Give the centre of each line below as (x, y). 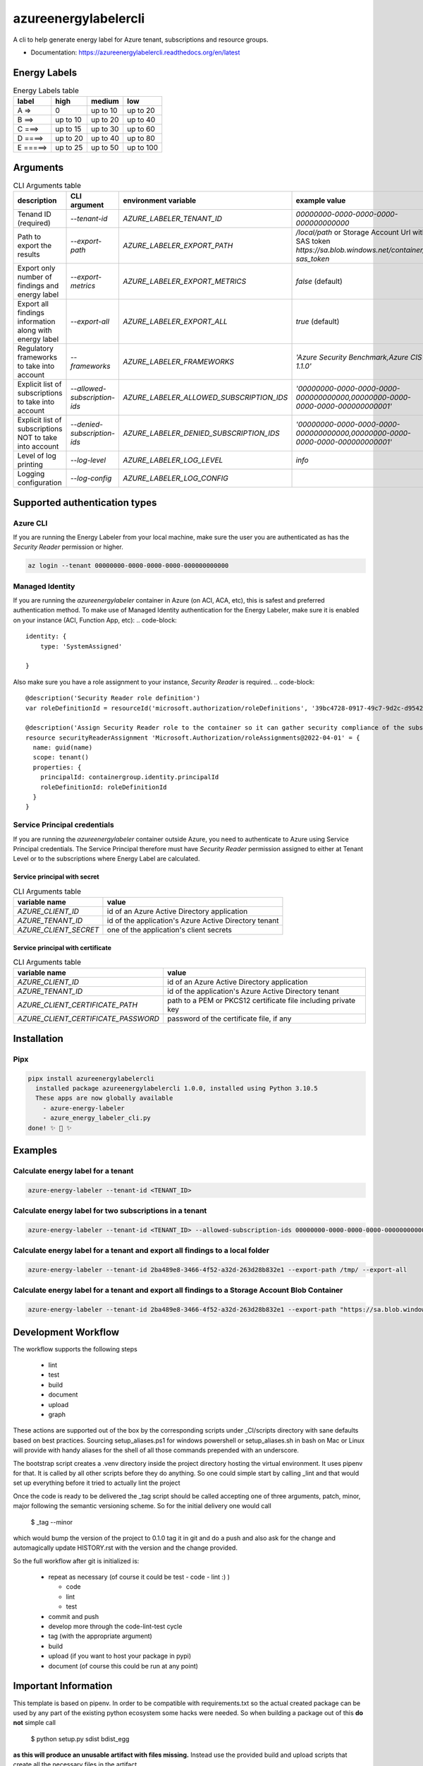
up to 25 (69, 148)
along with (35, 331)
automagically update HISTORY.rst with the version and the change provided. (125, 1548)
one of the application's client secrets (169, 930)
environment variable (160, 201)
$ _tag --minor (52, 1522)
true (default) (318, 321)
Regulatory (36, 348)
